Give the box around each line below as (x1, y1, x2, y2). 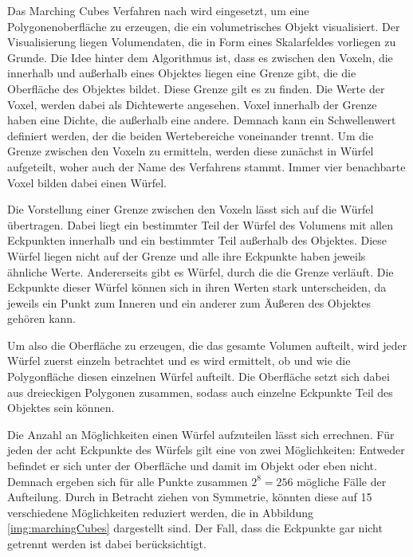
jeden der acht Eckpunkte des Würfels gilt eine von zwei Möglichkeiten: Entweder (7, 441, 405, 458)
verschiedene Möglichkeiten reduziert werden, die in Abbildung (7, 504, 314, 520)
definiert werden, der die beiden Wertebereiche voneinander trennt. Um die (7, 127, 374, 143)
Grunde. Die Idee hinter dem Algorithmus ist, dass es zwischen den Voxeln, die (7, 49, 393, 65)
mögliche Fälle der (297, 473, 387, 489)
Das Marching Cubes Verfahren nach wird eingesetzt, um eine (7, 2, 309, 18)
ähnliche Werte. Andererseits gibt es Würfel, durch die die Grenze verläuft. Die (7, 263, 394, 280)
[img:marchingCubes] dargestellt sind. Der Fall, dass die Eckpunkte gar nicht (7, 520, 383, 536)
